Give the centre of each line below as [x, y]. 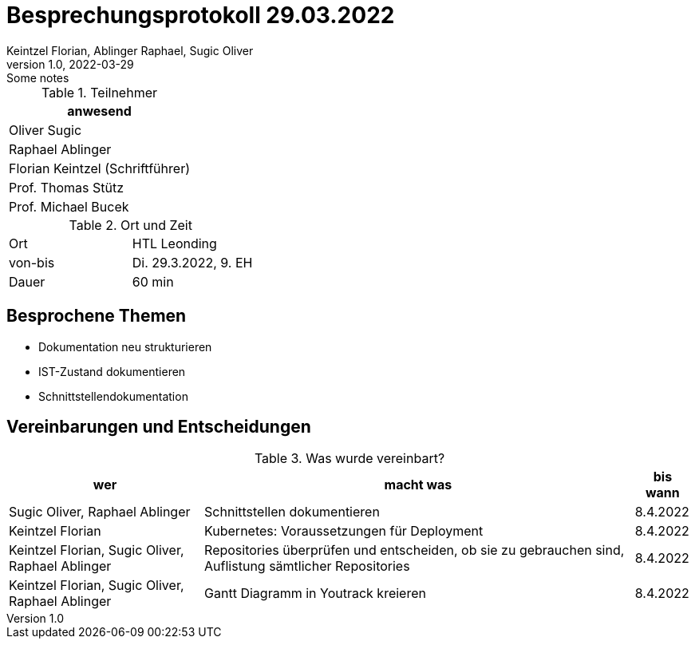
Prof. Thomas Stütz [67, 187]
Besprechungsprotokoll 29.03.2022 [201, 15]
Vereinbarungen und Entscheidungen [159, 427]
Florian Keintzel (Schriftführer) [99, 168]
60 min [153, 281]
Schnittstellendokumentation [113, 396]
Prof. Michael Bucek [69, 206]
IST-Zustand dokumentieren [112, 371]
